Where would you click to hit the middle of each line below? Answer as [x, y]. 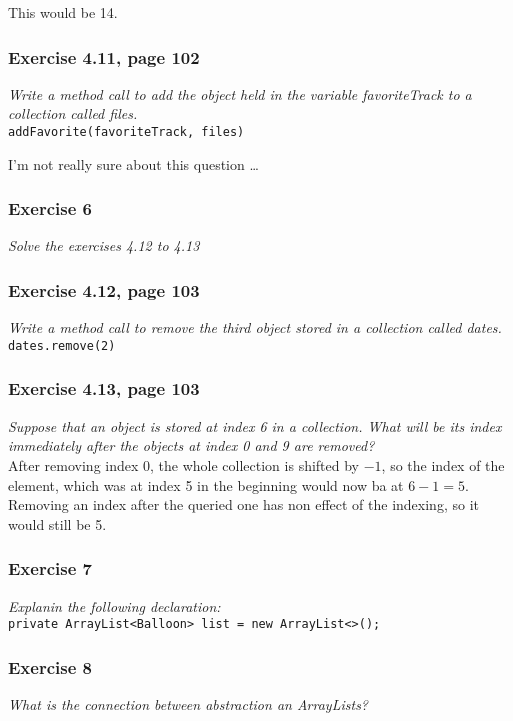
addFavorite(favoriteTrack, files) [126, 132]
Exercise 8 [50, 666]
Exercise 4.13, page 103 [104, 388]
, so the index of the [443, 464]
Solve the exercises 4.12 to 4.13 [104, 245]
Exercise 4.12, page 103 [104, 289]
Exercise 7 [50, 568]
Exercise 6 [50, 208]
